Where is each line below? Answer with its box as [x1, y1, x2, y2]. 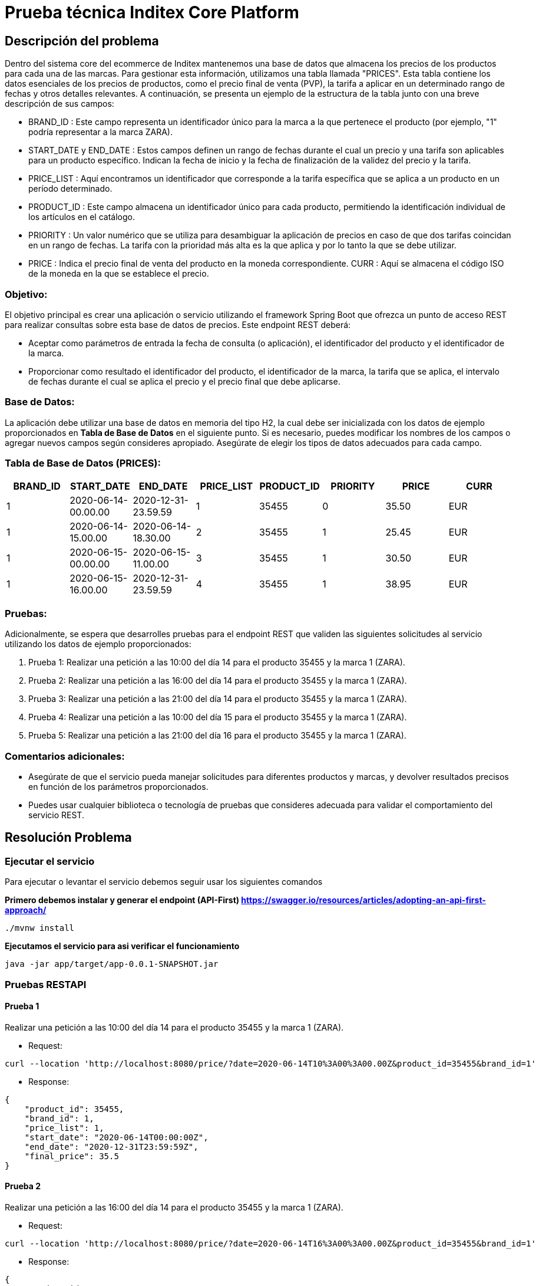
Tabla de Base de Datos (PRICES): [5, 457, 161, 470]
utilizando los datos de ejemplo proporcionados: [5, 639, 191, 649]
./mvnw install [5, 923, 75, 933]
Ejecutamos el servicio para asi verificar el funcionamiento [5, 941, 240, 952]
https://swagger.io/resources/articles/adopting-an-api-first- [241, 895, 486, 906]
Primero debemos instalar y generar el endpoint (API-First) [5, 895, 240, 906]
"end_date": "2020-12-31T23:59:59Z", [24, 1141, 199, 1152]
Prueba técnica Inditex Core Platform [5, 2, 299, 22]
